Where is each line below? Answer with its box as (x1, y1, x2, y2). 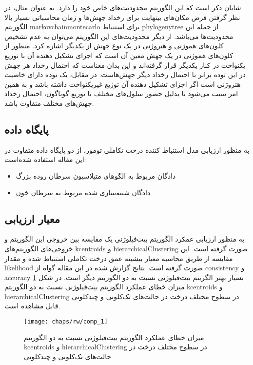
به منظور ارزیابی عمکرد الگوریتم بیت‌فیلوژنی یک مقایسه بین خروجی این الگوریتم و (4, 234, 245, 244)
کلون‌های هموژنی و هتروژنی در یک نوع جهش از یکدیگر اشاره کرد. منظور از (4, 41, 224, 51)
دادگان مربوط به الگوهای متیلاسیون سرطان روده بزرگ (16, 170, 176, 181)
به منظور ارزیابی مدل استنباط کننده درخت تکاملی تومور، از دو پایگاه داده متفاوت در (4, 144, 250, 155)
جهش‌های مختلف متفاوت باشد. (4, 98, 94, 108)
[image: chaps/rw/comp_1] (24, 318, 108, 325)
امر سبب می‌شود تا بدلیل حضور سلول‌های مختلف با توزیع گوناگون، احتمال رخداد (4, 88, 238, 99)
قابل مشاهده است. (4, 301, 60, 311)
